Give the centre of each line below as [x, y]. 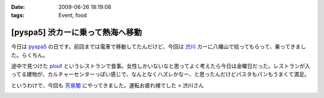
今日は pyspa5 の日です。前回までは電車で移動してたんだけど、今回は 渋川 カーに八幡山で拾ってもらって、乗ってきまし [158, 47]
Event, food [73, 16]
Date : [18, 7]
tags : [18, 16]
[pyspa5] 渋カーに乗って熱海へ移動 [76, 33]
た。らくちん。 [29, 55]
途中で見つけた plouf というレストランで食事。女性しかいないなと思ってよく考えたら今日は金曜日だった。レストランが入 [161, 66]
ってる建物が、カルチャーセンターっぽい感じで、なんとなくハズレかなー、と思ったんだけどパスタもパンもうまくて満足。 [160, 74]
